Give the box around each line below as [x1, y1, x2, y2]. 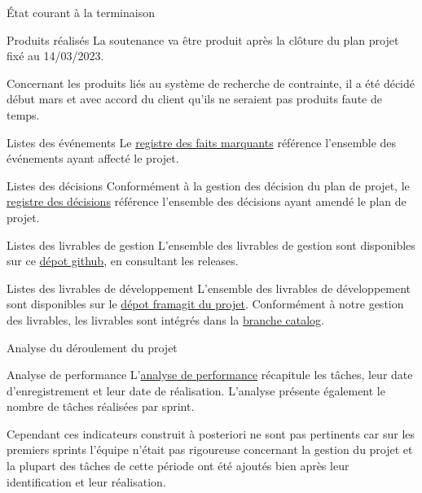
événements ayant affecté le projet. [7, 150, 179, 167]
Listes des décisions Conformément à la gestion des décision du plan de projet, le [7, 177, 410, 194]
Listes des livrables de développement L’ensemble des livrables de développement [7, 279, 411, 296]
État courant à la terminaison [7, 4, 155, 20]
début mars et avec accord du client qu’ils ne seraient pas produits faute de [7, 90, 382, 107]
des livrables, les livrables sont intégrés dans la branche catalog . [7, 311, 324, 328]
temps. [7, 106, 40, 123]
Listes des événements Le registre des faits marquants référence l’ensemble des [7, 133, 397, 151]
